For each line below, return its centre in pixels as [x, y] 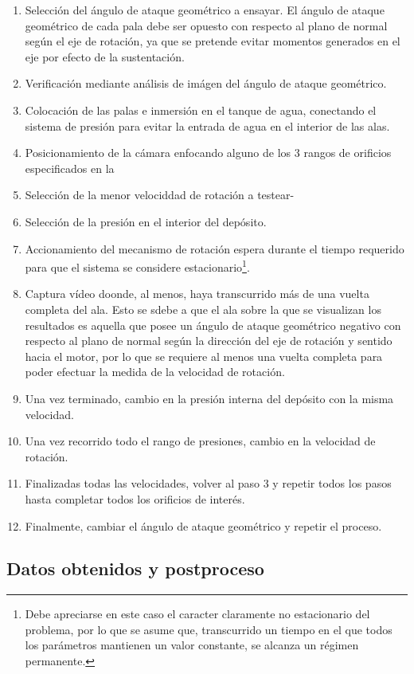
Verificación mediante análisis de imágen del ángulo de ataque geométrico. [206, 83]
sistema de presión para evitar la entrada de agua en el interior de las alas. [207, 125]
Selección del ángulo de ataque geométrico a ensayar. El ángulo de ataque [205, 10]
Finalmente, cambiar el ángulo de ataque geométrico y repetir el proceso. [203, 525]
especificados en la [70, 168]
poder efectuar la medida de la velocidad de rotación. [155, 372]
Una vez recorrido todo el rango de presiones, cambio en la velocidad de [200, 441]
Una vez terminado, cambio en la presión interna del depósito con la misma [209, 398]
